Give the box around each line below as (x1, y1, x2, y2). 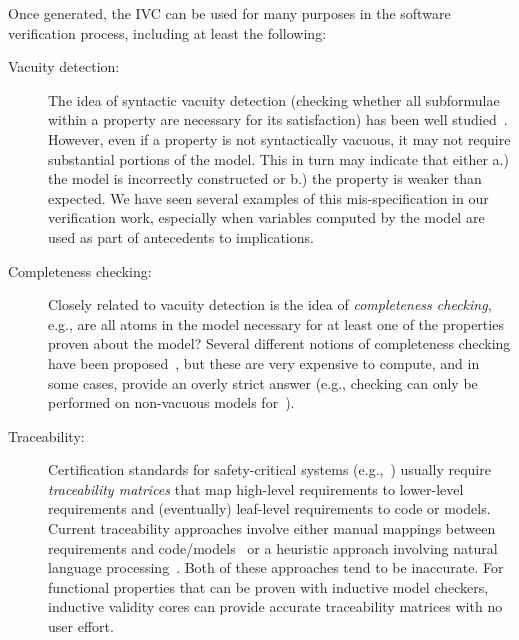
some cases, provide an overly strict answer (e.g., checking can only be (48, 372, 478, 393)
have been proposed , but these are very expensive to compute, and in (48, 352, 480, 373)
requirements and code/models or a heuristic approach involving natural (48, 537, 498, 558)
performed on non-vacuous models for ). (48, 392, 295, 413)
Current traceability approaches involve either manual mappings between (48, 518, 496, 539)
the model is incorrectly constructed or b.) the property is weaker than (48, 168, 482, 189)
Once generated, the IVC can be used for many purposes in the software (8, 3, 451, 23)
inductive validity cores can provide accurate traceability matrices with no (48, 596, 503, 617)
